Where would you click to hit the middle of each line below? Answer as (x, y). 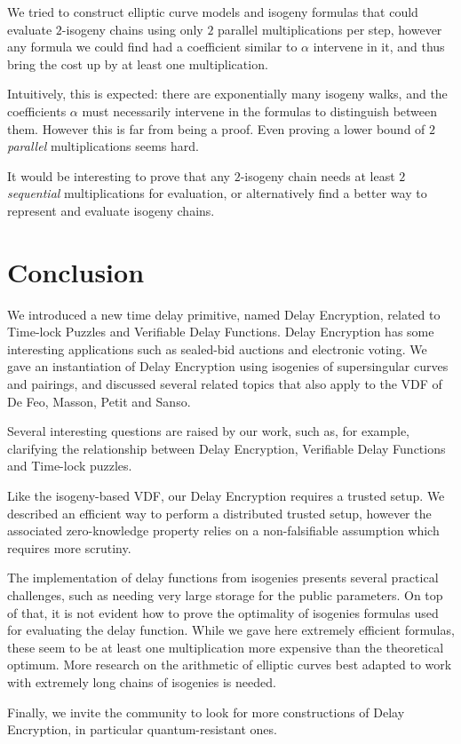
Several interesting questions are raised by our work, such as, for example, (208, 431)
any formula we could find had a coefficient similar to (152, 47)
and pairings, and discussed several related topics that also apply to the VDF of (225, 384)
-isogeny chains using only (132, 29)
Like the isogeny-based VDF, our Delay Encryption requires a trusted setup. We (226, 495)
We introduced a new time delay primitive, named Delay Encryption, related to (224, 314)
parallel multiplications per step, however (330, 29)
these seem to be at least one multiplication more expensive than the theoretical (226, 647)
